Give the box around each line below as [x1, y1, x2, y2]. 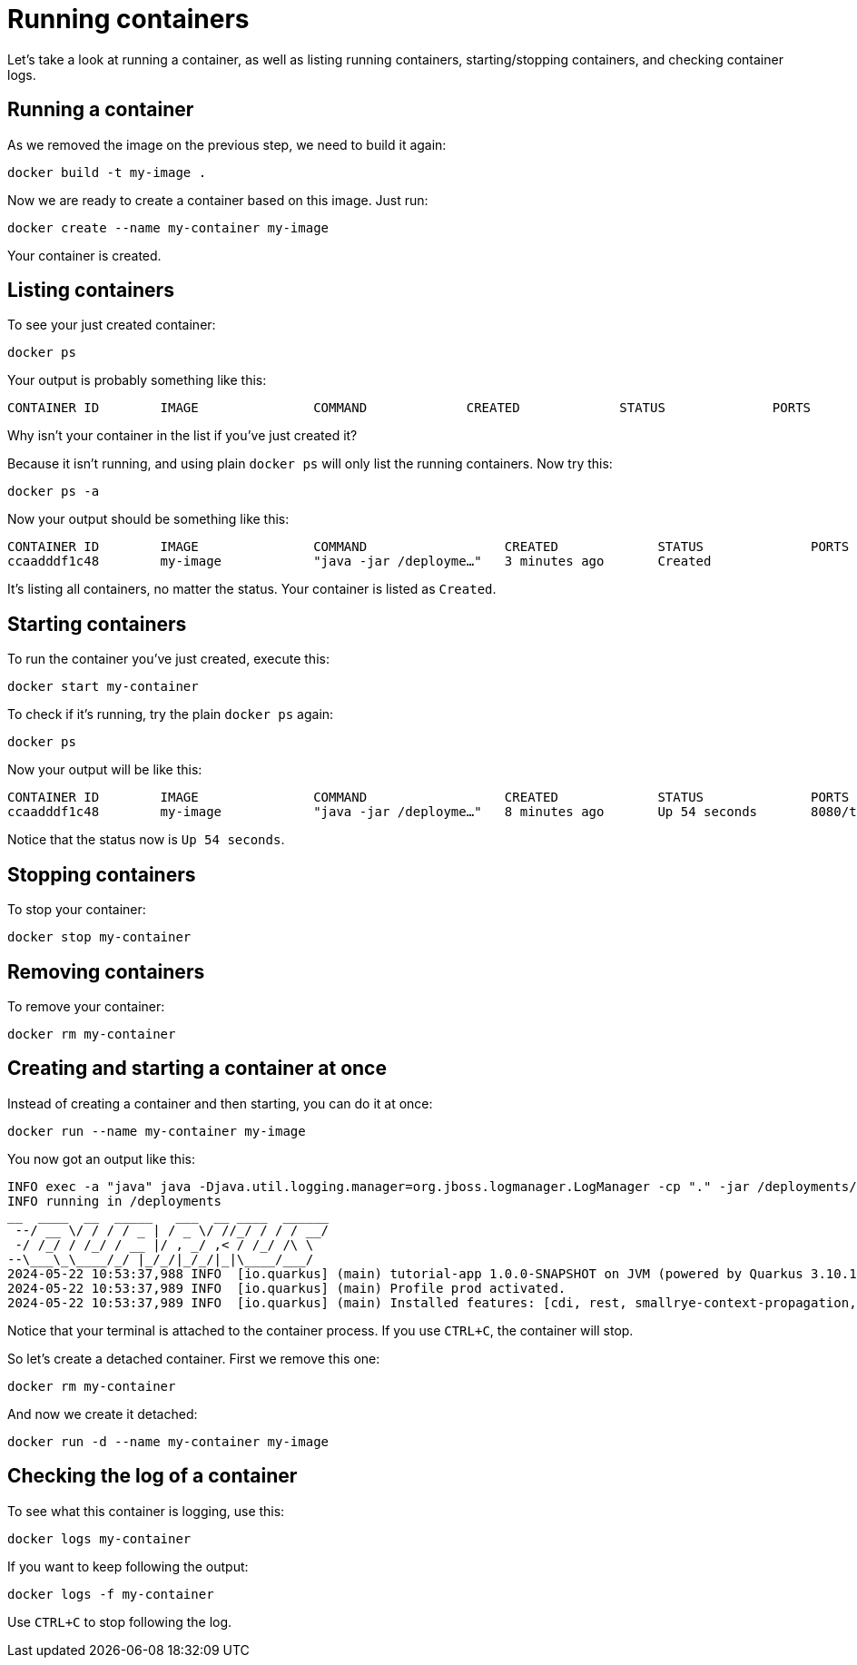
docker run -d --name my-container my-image [7, 1433, 330, 1449]
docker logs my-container [7, 1531, 192, 1546]
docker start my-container [7, 679, 199, 695]
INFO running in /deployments [7, 1193, 222, 1208]
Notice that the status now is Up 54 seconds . [7, 832, 285, 848]
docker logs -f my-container [7, 1586, 214, 1601]
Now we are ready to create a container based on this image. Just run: [7, 192, 428, 208]
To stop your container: [7, 901, 146, 918]
